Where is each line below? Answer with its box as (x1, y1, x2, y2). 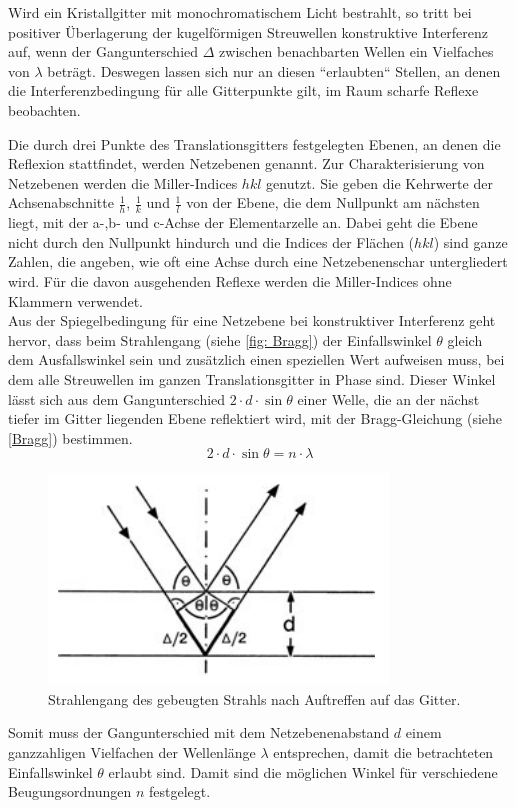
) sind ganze (433, 231, 508, 252)
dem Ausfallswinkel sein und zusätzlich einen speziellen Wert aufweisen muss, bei (8, 349, 505, 370)
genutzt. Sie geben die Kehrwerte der (266, 172, 493, 193)
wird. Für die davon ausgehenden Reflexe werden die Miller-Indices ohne (8, 270, 452, 291)
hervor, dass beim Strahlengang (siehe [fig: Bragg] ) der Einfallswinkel (8, 329, 432, 350)
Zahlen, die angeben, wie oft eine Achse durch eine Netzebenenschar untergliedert (8, 251, 508, 272)
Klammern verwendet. (8, 290, 144, 311)
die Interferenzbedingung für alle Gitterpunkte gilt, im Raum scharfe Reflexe (8, 80, 479, 101)
